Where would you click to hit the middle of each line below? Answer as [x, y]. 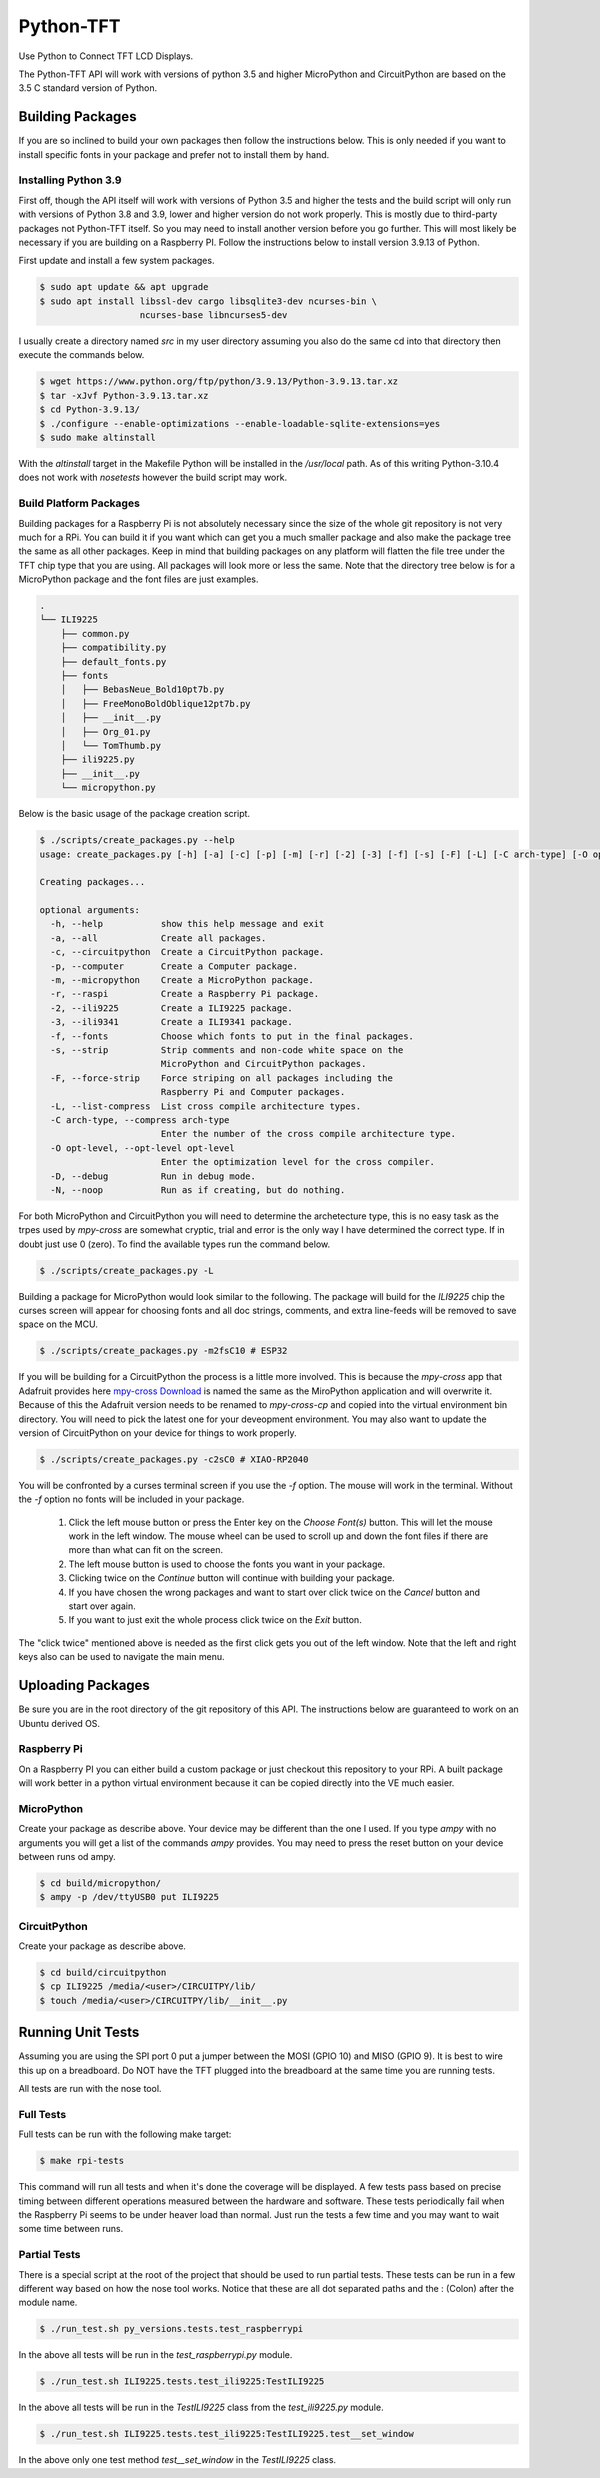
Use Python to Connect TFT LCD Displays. [106, 56]
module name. [48, 2302]
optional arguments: [89, 910]
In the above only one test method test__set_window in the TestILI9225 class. [177, 2460]
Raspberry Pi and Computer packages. [253, 1092]
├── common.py [95, 633]
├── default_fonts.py [113, 661]
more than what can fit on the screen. [146, 1550]
